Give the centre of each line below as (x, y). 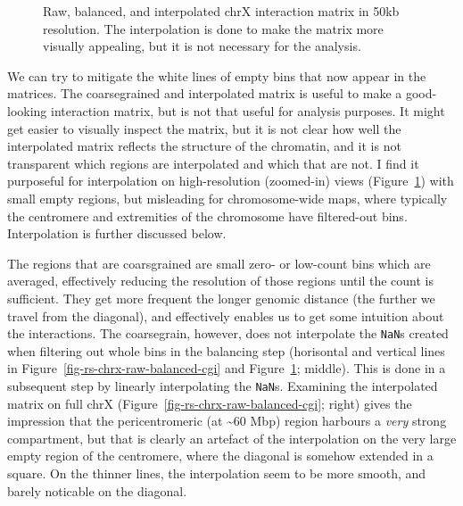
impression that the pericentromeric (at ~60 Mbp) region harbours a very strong (227, 421)
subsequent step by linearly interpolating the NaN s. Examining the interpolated (223, 385)
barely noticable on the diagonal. (97, 490)
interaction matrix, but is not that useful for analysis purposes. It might (248, 110)
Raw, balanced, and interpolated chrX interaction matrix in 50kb (221, 11)
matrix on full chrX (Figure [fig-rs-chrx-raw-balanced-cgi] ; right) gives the (210, 403)
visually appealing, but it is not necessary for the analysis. (202, 46)
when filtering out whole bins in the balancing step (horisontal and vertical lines (226, 350)
